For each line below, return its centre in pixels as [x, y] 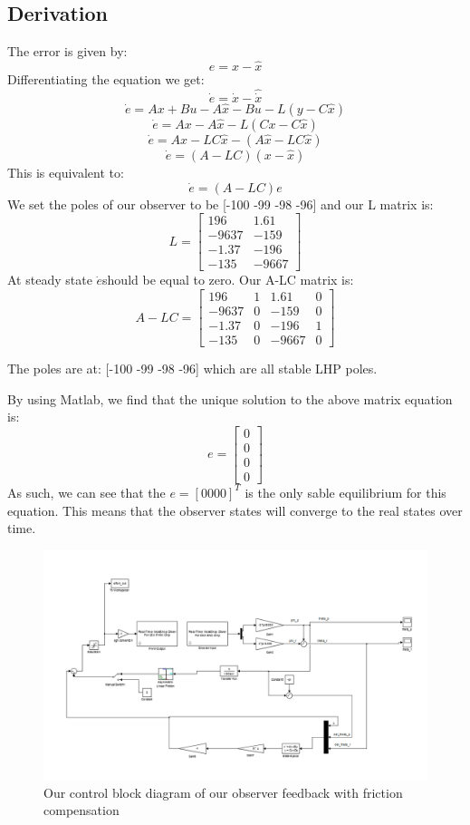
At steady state [50, 280]
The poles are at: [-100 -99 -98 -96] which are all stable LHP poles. [192, 369]
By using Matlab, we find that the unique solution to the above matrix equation [230, 398]
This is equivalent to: [66, 173]
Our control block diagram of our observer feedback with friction [223, 792]
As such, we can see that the [86, 492]
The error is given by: [67, 51]
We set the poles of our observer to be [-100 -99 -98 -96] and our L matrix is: [221, 204]
